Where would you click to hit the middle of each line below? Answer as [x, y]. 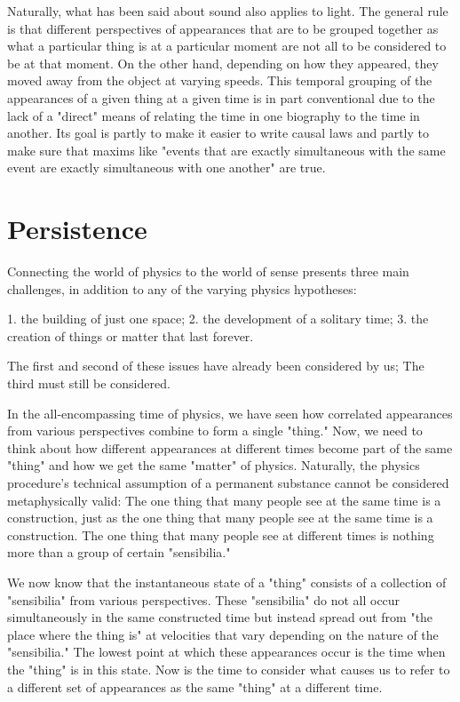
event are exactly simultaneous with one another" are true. [167, 168]
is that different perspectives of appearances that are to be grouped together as [223, 28]
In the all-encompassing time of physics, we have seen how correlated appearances [230, 413]
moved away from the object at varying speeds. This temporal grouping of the [220, 80]
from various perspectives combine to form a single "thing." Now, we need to [215, 431]
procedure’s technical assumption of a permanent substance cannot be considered [228, 483]
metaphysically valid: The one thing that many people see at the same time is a [224, 500]
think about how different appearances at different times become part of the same [230, 447]
